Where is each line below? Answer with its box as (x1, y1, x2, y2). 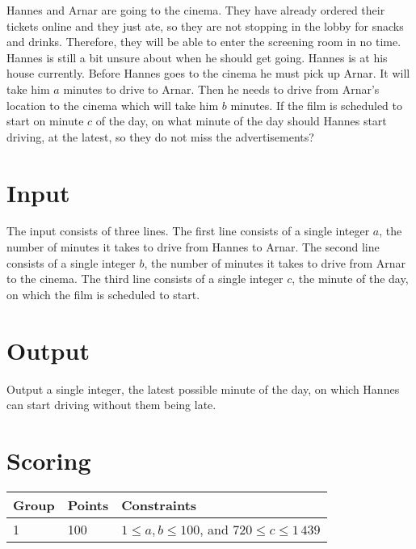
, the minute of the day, (292, 270, 409, 287)
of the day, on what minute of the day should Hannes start (95, 112, 387, 129)
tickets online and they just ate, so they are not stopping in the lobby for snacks (6, 17, 404, 34)
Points (67, 495, 109, 514)
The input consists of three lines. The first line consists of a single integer (6, 222, 370, 239)
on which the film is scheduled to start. (6, 285, 200, 302)
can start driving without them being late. (6, 396, 216, 413)
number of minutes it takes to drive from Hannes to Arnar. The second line (6, 239, 380, 255)
